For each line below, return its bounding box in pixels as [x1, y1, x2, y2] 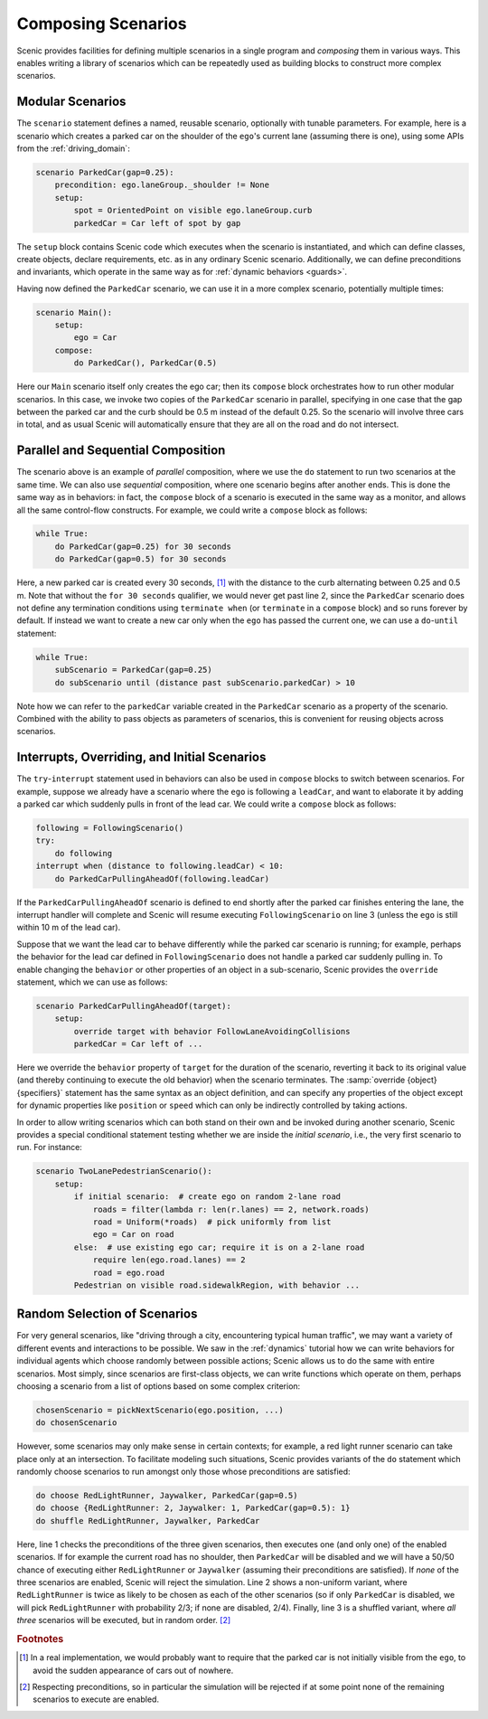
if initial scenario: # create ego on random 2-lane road [73, 1192, 342, 1202]
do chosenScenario [35, 1418, 117, 1428]
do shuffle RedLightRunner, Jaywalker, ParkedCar [35, 1516, 260, 1525]
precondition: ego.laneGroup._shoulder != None [54, 180, 270, 190]
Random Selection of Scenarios [16, 1307, 198, 1322]
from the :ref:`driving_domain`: [16, 143, 130, 154]
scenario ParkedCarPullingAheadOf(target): [35, 1000, 232, 1011]
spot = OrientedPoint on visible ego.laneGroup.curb [73, 205, 313, 216]
